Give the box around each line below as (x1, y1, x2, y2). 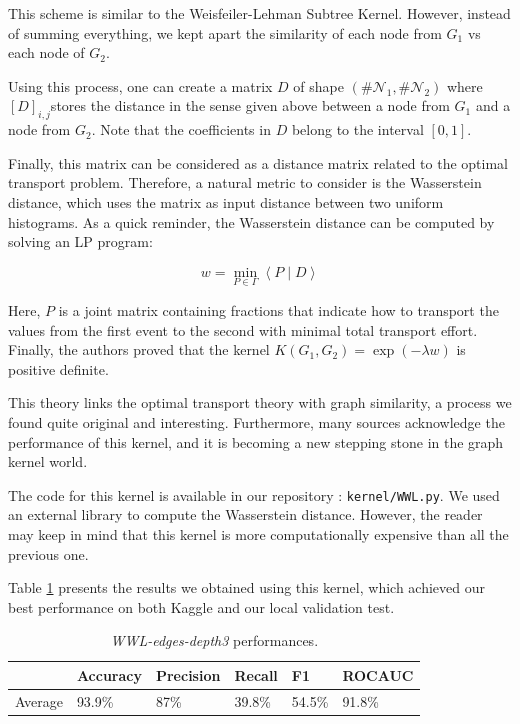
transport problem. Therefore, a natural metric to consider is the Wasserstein (8, 172, 482, 193)
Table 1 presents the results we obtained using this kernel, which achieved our (8, 577, 485, 598)
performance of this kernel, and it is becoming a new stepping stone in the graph (8, 431, 504, 452)
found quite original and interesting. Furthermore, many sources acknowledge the (8, 411, 505, 432)
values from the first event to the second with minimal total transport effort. (8, 319, 478, 340)
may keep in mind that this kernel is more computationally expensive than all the (8, 523, 509, 544)
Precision (155, 664, 221, 685)
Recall (234, 664, 278, 685)
